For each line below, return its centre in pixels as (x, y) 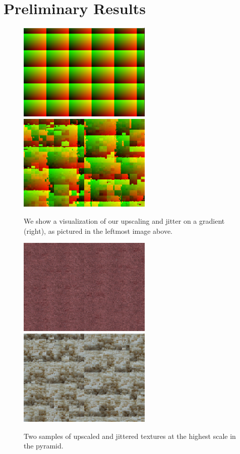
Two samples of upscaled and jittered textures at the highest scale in (130, 436)
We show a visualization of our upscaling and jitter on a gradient (124, 220)
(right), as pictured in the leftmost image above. (98, 231)
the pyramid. (44, 446)
